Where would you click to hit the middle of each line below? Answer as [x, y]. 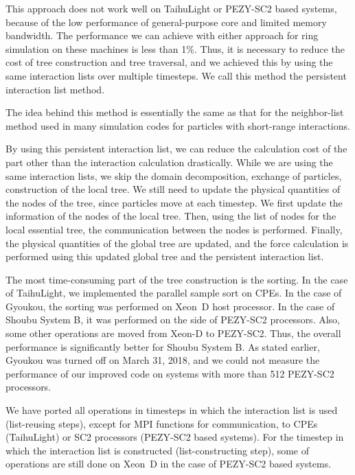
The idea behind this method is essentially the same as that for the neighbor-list [175, 112]
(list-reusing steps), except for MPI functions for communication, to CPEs [162, 423]
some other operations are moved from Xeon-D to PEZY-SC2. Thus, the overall [173, 333]
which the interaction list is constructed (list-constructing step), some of [158, 450]
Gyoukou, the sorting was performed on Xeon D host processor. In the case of [170, 306]
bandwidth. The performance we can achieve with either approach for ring [162, 35]
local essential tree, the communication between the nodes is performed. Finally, [174, 229]
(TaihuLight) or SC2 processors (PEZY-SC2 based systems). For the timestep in [175, 437]
